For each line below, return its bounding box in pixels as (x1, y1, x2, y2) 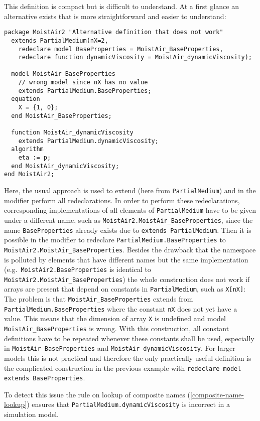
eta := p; (18, 154, 51, 162)
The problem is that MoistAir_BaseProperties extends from (4, 294, 193, 304)
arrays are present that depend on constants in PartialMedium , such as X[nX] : (4, 284, 246, 294)
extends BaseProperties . (4, 372, 85, 383)
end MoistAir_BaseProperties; (11, 112, 112, 119)
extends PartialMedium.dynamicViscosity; (18, 137, 159, 145)
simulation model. (4, 409, 59, 419)
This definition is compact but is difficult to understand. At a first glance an (4, 1, 239, 11)
